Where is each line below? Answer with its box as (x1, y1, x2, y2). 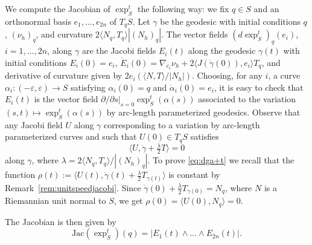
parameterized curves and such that (5, 130, 137, 143)
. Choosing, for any (192, 69, 263, 82)
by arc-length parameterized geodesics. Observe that (106, 106, 301, 119)
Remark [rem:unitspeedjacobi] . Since (5, 181, 141, 194)
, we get (113, 194, 143, 207)
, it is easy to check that (214, 80, 304, 93)
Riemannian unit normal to (5, 194, 106, 207)
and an (253, 2, 279, 15)
